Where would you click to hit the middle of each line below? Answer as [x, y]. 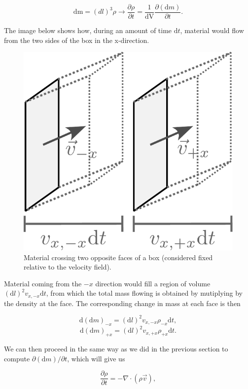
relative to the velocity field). [68, 267]
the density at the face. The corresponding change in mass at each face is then [122, 303]
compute [17, 358]
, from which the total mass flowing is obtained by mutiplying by [144, 293]
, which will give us [96, 358]
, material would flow [212, 30]
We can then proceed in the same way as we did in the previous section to [116, 349]
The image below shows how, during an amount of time [88, 30]
